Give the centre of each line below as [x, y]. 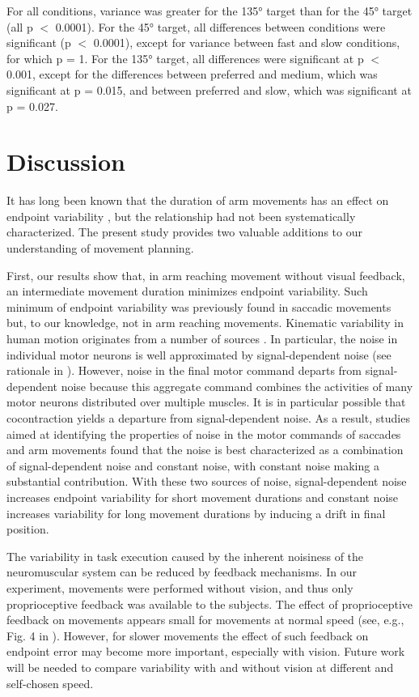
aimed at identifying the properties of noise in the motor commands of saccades [204, 433]
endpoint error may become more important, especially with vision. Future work [206, 651]
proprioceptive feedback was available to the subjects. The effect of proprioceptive [210, 603]
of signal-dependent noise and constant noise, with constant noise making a [193, 465]
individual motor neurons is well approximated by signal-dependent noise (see [199, 354]
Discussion [66, 161]
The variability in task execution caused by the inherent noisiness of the [185, 556]
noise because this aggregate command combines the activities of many [237, 386]
